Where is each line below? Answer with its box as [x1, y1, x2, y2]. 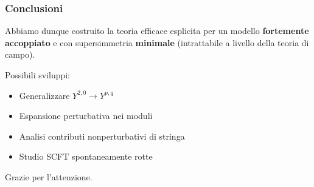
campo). [5, 48, 35, 61]
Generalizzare [19, 89, 70, 101]
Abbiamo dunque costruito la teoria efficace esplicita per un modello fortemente [5, 24, 309, 37]
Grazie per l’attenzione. [5, 170, 92, 183]
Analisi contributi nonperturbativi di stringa [19, 129, 185, 142]
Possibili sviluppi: [5, 69, 71, 81]
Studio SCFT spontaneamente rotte [19, 150, 153, 163]
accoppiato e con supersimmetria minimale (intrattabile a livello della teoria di [5, 36, 309, 49]
